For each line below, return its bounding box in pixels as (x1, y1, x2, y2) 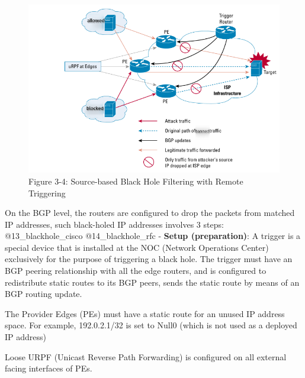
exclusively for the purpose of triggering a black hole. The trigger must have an (5, 253, 293, 265)
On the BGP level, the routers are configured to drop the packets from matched (5, 206, 295, 219)
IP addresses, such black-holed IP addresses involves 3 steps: (5, 218, 224, 230)
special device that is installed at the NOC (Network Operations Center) (5, 241, 269, 253)
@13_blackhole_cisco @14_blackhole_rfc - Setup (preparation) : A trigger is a (5, 230, 301, 242)
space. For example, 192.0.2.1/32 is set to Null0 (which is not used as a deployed (5, 319, 297, 331)
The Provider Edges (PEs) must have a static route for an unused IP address (5, 307, 285, 319)
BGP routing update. (5, 287, 82, 300)
